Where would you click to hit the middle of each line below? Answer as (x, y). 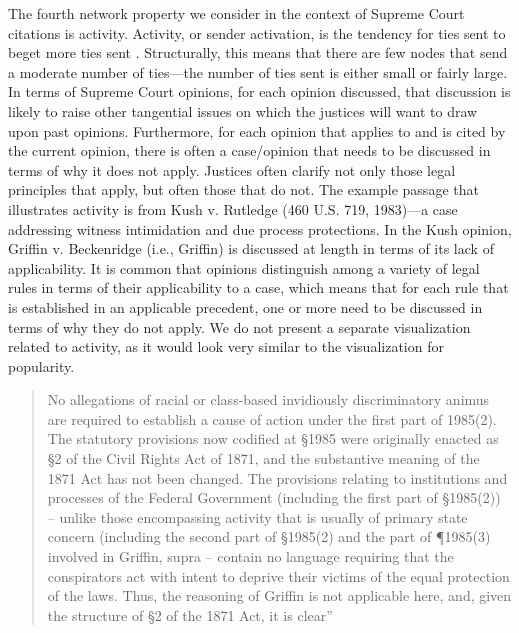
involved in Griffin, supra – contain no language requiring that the (250, 556)
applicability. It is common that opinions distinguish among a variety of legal (244, 267)
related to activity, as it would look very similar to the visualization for (226, 346)
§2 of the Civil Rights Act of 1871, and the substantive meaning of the (263, 458)
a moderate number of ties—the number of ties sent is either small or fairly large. (258, 71)
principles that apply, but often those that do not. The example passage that (243, 189)
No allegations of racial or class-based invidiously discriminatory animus (268, 399)
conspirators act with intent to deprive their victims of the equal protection (278, 575)
